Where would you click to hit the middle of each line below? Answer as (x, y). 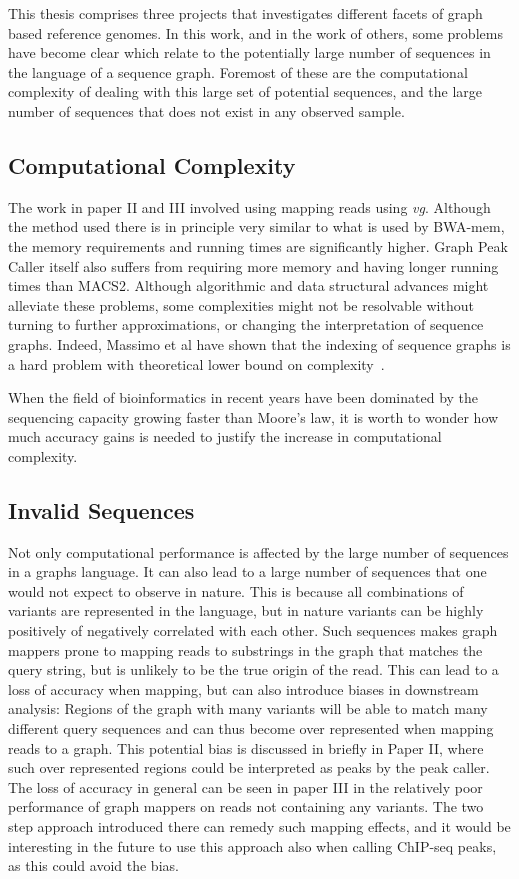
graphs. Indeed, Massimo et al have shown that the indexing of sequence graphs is (259, 343)
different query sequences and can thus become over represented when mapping (251, 728)
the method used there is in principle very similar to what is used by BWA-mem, (256, 226)
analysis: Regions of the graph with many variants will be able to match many (248, 708)
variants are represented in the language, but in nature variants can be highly (246, 610)
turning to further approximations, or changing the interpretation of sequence (246, 324)
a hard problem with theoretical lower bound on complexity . (196, 363)
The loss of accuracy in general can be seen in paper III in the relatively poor (245, 786)
